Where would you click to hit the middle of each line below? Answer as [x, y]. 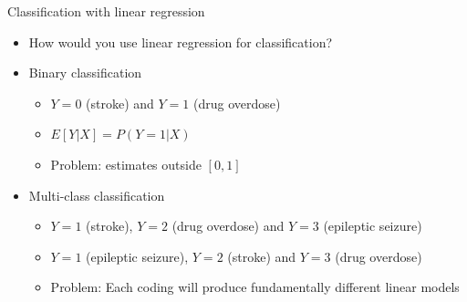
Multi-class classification [97, 195]
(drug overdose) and [228, 226]
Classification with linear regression [106, 11]
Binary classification [85, 73]
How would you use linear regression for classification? [181, 42]
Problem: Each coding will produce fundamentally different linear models [255, 287]
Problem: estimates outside [126, 164]
